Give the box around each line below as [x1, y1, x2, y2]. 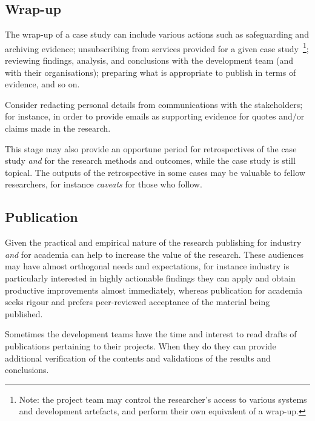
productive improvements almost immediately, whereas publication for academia [5, 283, 303, 296]
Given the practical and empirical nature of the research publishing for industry [5, 236, 302, 249]
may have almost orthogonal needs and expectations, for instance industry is [5, 260, 290, 272]
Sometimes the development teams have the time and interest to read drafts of [5, 328, 297, 340]
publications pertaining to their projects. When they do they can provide [5, 339, 276, 352]
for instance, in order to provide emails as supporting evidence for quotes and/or [5, 110, 305, 123]
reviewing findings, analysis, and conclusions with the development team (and [5, 54, 294, 67]
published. [5, 307, 43, 320]
